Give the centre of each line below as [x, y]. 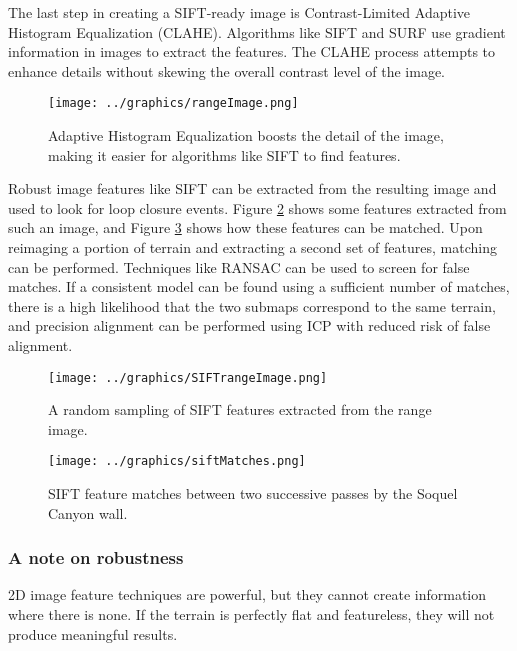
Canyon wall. [88, 512]
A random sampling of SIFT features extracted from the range [240, 409]
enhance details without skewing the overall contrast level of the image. [226, 70]
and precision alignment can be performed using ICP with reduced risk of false [249, 325]
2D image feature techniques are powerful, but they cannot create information [247, 594]
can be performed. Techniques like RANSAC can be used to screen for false [239, 266]
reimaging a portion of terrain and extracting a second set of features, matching [252, 247]
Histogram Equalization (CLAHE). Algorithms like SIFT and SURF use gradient [257, 31]
